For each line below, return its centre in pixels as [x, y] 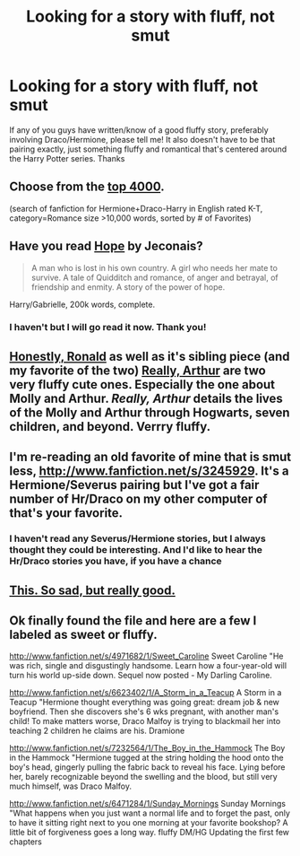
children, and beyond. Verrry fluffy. [110, 427]
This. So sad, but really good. [93, 590]
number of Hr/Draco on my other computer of [138, 499]
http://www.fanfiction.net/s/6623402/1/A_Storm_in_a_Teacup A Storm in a [146, 693]
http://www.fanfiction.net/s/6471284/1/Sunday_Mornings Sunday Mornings [148, 804]
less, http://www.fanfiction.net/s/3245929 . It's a [149, 472]
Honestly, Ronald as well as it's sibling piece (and [150, 356]
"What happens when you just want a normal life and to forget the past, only [150, 813]
